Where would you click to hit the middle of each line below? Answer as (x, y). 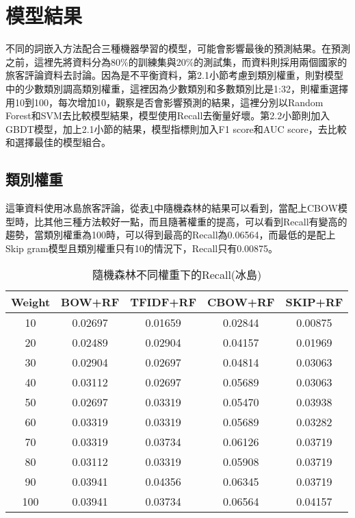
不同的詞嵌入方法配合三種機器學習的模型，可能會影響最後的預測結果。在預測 (178, 48)
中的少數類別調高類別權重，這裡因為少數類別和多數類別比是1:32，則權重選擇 (177, 88)
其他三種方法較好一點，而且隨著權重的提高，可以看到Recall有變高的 (195, 221)
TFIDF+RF (163, 302)
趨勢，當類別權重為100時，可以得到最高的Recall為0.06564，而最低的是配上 (171, 235)
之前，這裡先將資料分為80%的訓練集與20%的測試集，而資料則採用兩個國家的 (176, 61)
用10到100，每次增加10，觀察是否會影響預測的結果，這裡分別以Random (165, 102)
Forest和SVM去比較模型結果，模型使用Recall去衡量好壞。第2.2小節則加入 (168, 115)
